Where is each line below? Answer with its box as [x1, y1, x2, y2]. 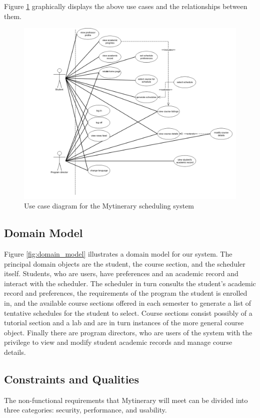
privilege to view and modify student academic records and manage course [4, 337, 232, 347]
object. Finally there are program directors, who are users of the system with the [4, 327, 252, 337]
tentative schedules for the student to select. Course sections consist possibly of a [4, 307, 252, 318]
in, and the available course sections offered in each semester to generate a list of [4, 297, 251, 308]
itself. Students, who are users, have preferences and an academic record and [4, 268, 238, 279]
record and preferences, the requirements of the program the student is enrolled [4, 288, 247, 298]
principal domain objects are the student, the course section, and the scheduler [4, 258, 245, 269]
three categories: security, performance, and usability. [4, 404, 167, 415]
